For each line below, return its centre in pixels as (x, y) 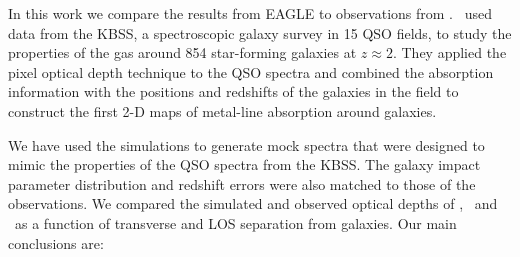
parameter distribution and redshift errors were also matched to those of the (242, 183)
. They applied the (449, 52)
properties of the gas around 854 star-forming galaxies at (182, 52)
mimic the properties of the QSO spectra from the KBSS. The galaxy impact (244, 164)
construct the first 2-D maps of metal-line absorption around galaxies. (222, 110)
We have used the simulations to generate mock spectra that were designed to (246, 144)
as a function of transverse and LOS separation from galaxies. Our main (235, 222)
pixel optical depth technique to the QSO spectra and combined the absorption (251, 71)
